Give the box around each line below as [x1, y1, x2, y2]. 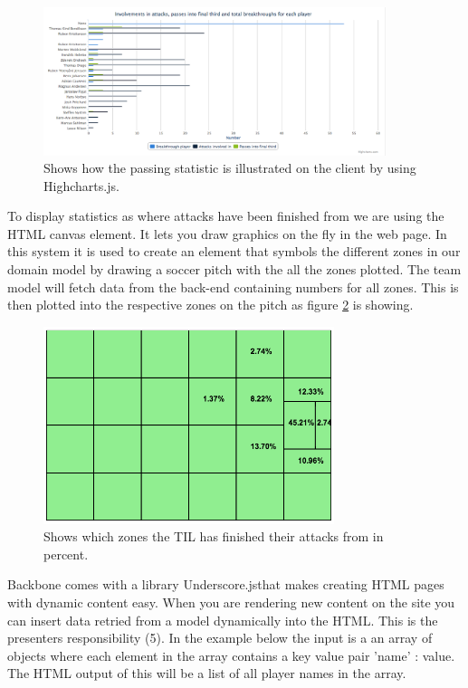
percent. [43, 544, 89, 563]
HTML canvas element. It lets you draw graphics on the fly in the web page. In [7, 224, 447, 243]
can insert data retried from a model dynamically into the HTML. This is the [7, 610, 438, 629]
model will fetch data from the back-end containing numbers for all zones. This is [7, 277, 459, 296]
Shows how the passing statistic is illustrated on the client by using [43, 158, 416, 177]
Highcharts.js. [43, 176, 119, 195]
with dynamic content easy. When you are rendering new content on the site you [7, 593, 455, 612]
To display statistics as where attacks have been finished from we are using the [7, 206, 444, 225]
